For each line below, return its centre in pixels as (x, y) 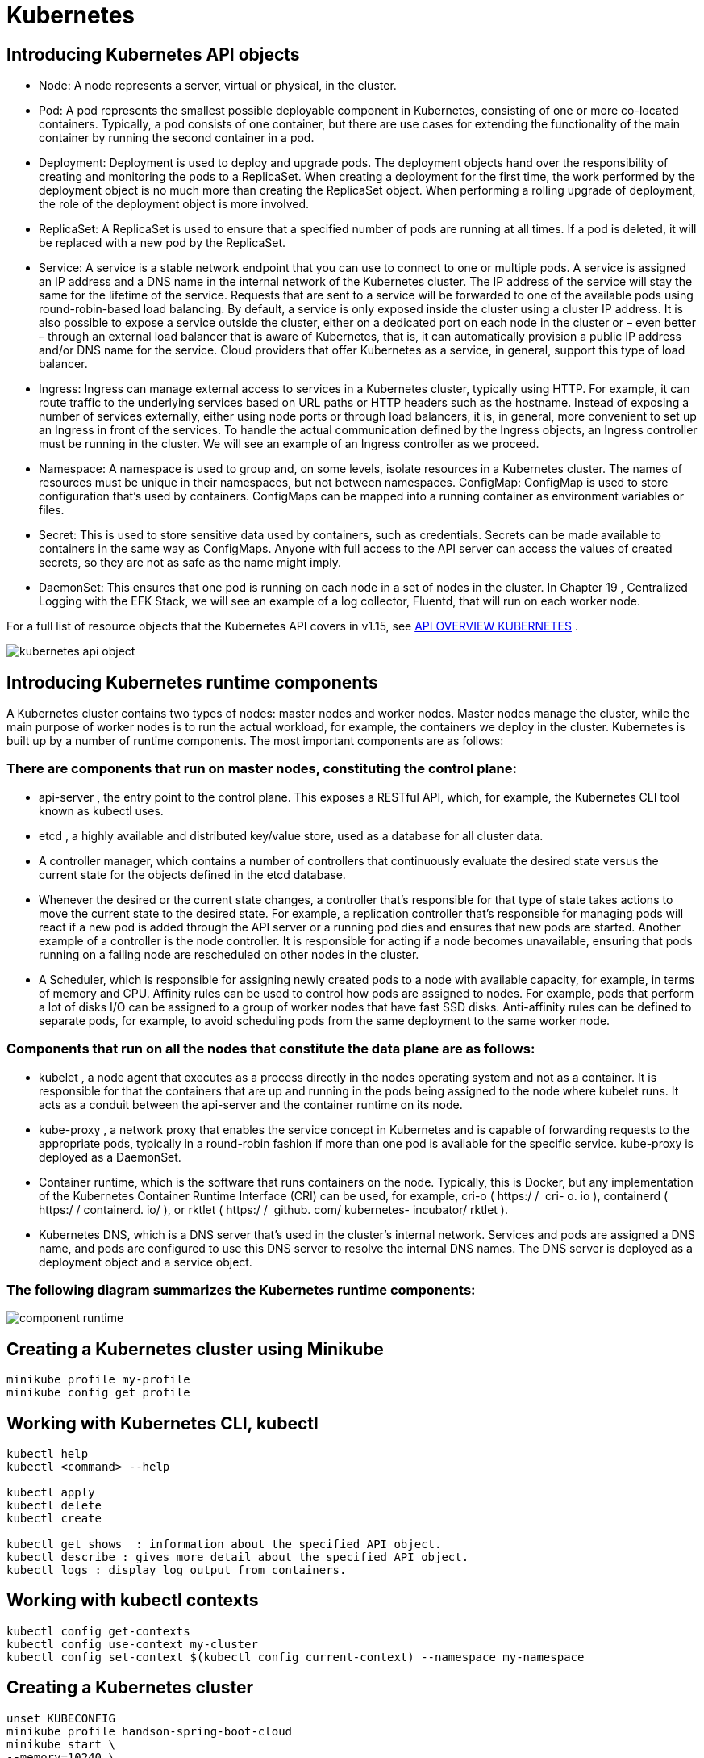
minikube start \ (61, 1744)
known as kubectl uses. (101, 810)
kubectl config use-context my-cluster (132, 1644)
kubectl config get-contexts (98, 1631)
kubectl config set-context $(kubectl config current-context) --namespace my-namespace (296, 1657)
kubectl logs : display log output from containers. (177, 1570)
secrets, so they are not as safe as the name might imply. (190, 563)
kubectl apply (51, 1492)
